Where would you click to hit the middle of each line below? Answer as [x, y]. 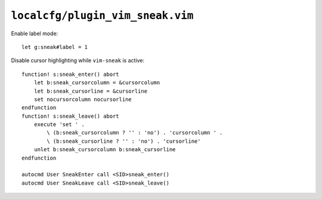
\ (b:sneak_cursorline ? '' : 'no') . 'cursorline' [124, 141]
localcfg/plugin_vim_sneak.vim [102, 16]
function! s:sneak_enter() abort [70, 74]
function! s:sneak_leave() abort [70, 116]
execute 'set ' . [59, 125]
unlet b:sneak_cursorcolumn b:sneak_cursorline [105, 150]
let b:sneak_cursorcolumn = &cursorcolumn [97, 83]
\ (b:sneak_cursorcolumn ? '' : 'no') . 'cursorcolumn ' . [135, 133]
